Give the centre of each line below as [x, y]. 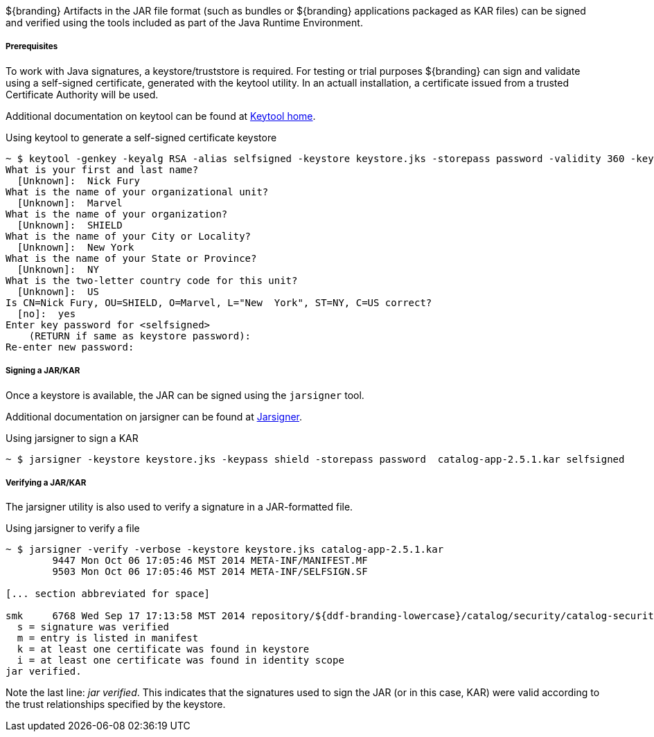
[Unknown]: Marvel [70, 203]
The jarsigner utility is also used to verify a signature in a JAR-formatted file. [179, 507]
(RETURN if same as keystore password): [140, 336]
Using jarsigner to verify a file [73, 529]
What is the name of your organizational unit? [137, 192]
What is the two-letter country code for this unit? [152, 280]
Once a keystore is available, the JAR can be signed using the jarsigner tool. [185, 395]
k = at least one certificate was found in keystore [163, 649]
